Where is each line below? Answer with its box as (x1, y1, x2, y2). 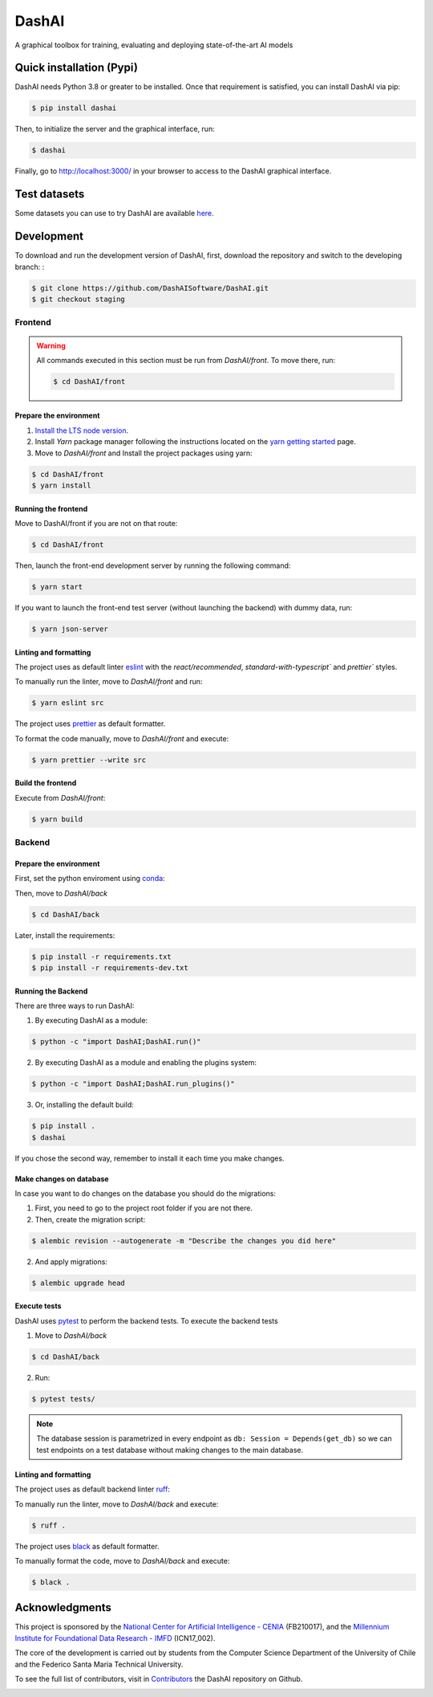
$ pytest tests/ (31, 1394, 96, 1404)
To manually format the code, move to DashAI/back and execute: (14, 1556, 230, 1565)
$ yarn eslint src (31, 699, 104, 708)
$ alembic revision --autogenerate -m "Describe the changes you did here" (31, 1236, 337, 1245)
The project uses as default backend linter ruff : (14, 1484, 170, 1494)
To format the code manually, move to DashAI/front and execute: (14, 733, 229, 743)
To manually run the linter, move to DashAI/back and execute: (14, 1499, 219, 1509)
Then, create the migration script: (34, 1214, 146, 1224)
